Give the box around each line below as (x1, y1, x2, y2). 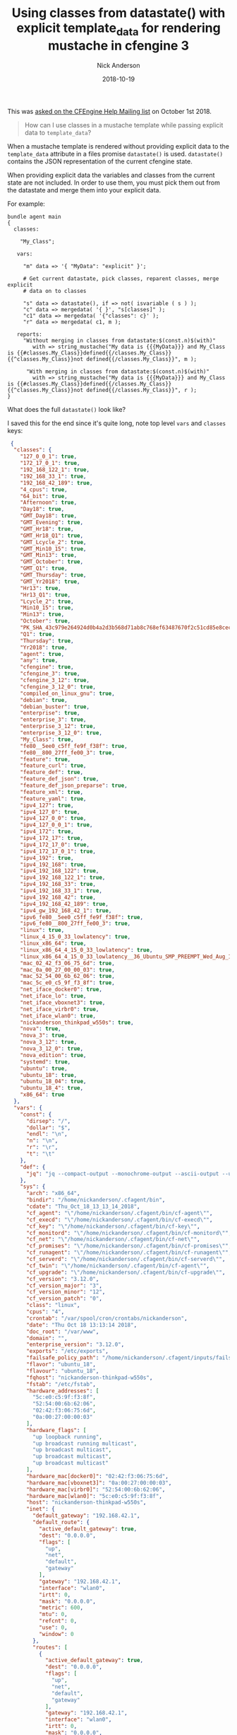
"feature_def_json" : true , (20, 776, 99, 783)
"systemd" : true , (20, 1058, 71, 1066)
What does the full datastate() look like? (7, 405, 126, 413)
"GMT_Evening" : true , (20, 519, 83, 526)
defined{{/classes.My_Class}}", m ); (85, 355, 197, 362)
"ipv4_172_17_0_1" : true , (20, 848, 97, 855)
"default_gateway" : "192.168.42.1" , (32, 1512, 140, 1519)
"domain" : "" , (25, 1335, 68, 1342)
